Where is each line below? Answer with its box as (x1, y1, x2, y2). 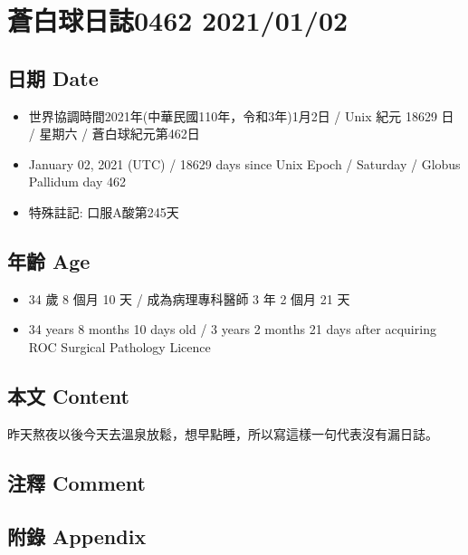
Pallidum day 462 (28, 172, 126, 191)
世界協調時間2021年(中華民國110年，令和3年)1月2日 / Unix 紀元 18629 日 (28, 106, 454, 125)
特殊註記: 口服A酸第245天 (28, 202, 179, 221)
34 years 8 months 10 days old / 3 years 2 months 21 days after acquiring (28, 320, 436, 339)
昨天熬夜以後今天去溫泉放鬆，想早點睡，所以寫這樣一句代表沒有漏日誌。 (7, 424, 438, 443)
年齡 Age (7, 246, 91, 274)
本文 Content (7, 381, 129, 409)
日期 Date (7, 63, 99, 91)
